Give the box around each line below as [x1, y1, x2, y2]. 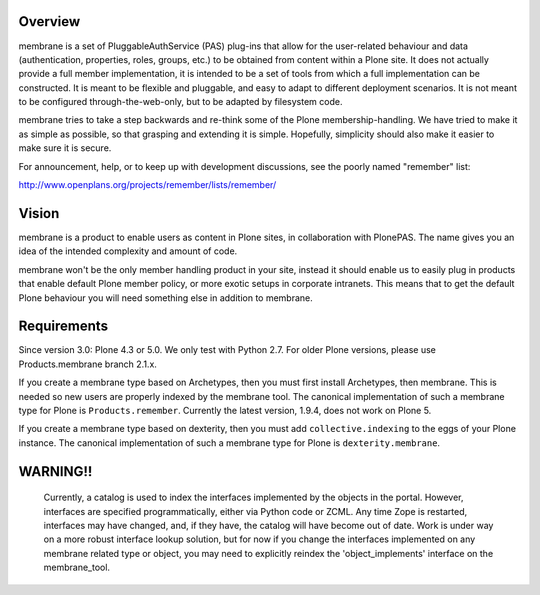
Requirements [18, 318, 109, 335]
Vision [18, 205, 60, 222]
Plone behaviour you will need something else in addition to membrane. [18, 291, 314, 304]
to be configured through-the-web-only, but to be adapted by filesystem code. [18, 96, 343, 108]
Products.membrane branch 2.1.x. [18, 358, 157, 370]
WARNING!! [18, 463, 93, 480]
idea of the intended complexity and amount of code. [18, 245, 238, 257]
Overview [18, 13, 81, 30]
